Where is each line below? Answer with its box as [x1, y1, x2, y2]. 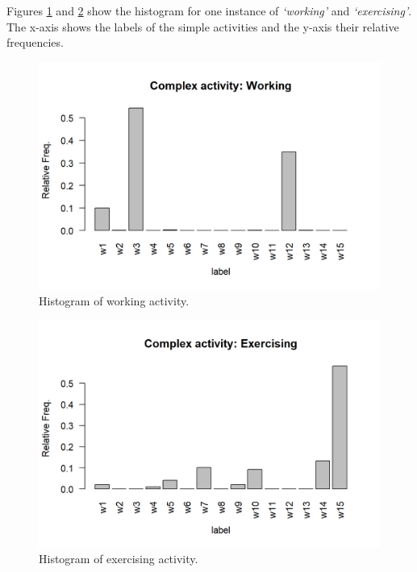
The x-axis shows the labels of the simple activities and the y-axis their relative [6, 18, 399, 35]
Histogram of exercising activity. [39, 550, 198, 567]
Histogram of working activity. [39, 292, 190, 309]
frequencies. [6, 34, 64, 51]
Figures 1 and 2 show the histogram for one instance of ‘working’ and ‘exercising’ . [6, 2, 412, 19]
